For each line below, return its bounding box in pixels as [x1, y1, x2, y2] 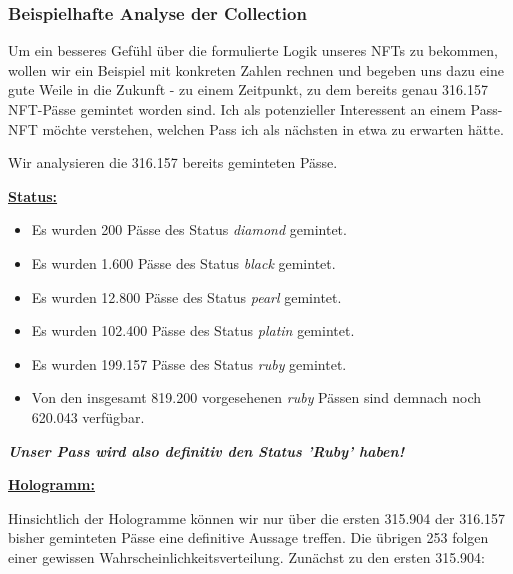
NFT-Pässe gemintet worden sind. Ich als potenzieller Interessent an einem [8, 99, 466, 119]
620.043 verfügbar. [31, 406, 145, 427]
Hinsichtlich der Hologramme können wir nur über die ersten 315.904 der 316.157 [8, 507, 506, 528]
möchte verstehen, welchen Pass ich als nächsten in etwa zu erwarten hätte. [42, 118, 504, 139]
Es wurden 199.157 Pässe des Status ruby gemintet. [31, 353, 347, 374]
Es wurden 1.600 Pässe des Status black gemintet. [31, 252, 336, 273]
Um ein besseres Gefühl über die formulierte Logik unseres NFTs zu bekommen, [8, 40, 498, 61]
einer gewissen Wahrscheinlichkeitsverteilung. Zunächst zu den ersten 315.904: [8, 546, 485, 567]
